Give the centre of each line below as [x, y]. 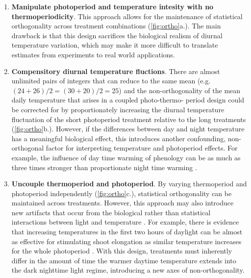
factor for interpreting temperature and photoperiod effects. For [142, 148]
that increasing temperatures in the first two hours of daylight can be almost [127, 232]
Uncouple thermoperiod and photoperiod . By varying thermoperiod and [129, 184]
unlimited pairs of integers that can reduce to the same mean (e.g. [111, 81]
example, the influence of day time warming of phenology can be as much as [126, 157]
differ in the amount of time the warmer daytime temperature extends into [124, 260]
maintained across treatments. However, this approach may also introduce [123, 203]
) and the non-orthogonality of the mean [180, 90]
